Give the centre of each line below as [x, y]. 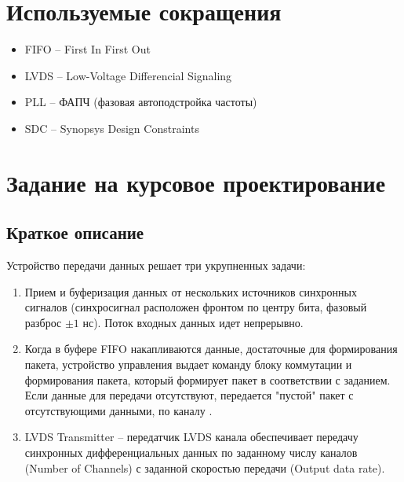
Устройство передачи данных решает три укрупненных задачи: [156, 265]
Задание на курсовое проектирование [196, 182]
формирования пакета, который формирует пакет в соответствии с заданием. [207, 379]
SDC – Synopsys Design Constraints [112, 128]
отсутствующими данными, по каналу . [118, 410]
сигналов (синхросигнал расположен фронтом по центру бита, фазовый [196, 307]
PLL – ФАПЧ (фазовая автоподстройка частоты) [141, 102]
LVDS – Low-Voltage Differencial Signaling [128, 75]
